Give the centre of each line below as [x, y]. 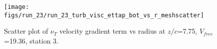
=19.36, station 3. [31, 40]
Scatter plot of [26, 31]
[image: [17, 7]
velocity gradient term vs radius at [112, 31]
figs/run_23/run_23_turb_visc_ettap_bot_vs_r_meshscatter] [104, 15]
